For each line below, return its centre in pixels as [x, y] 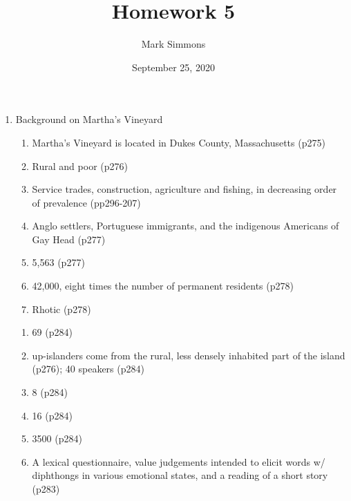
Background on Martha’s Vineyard [89, 119]
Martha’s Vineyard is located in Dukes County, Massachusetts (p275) [179, 142]
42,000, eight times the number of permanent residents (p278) [163, 286]
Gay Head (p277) [69, 239]
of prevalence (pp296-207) [86, 202]
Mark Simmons [173, 44]
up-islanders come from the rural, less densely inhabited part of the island [189, 355]
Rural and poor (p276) [80, 166]
